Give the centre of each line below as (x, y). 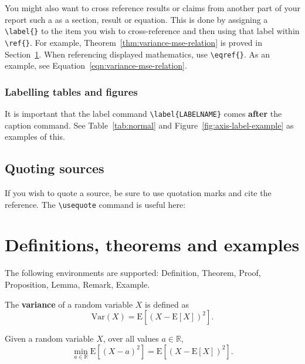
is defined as (167, 304)
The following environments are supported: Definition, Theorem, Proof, (133, 273)
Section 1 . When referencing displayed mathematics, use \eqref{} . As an (138, 54)
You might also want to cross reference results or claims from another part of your (152, 8)
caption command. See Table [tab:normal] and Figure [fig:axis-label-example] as (149, 125)
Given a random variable (49, 338)
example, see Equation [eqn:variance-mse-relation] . (96, 65)
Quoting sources (55, 168)
